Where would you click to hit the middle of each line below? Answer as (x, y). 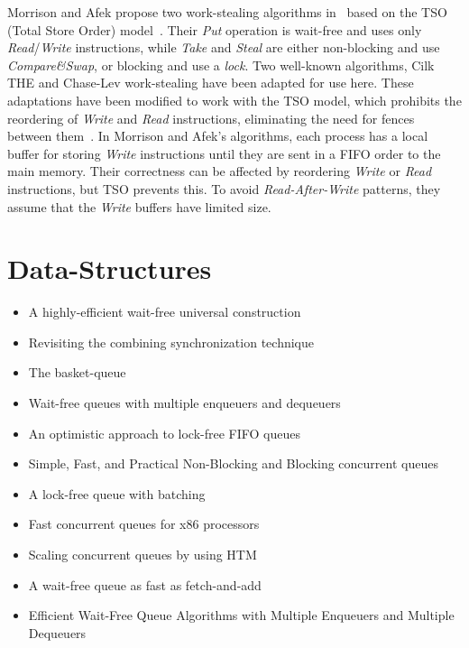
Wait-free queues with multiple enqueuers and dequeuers (184, 403)
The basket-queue (77, 372)
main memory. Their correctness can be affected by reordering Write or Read (220, 171)
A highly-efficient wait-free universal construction (165, 312)
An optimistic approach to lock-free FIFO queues (165, 433)
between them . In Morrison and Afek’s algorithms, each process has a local (218, 136)
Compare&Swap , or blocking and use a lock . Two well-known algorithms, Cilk (221, 65)
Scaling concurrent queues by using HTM (143, 554)
